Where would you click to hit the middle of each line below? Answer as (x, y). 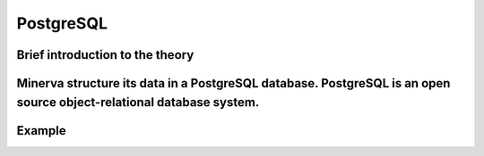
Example (41, 131)
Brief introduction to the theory (105, 55)
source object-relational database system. (138, 102)
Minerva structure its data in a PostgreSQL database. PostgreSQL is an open (233, 83)
